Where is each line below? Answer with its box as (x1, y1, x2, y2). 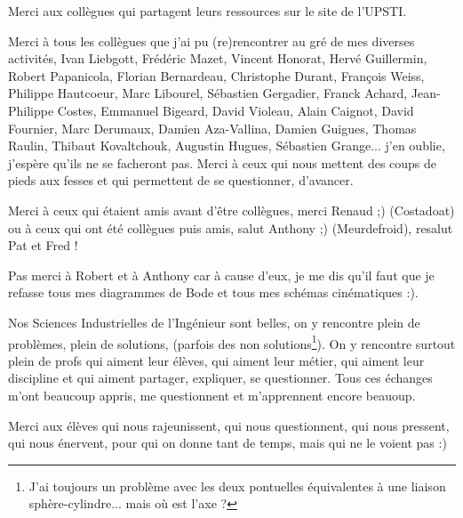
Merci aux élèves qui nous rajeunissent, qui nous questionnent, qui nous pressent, (8, 416, 450, 434)
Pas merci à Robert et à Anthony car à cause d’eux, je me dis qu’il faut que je (8, 265, 435, 284)
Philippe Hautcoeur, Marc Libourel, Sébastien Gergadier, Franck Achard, (8, 84, 408, 102)
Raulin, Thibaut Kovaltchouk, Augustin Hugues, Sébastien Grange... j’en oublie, (8, 136, 445, 155)
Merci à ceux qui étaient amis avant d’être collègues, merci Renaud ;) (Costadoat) (8, 200, 455, 219)
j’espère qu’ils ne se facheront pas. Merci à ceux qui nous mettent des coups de (8, 153, 437, 172)
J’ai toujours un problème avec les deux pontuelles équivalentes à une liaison (28, 476, 446, 495)
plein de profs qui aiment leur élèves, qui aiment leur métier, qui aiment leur (8, 351, 425, 369)
